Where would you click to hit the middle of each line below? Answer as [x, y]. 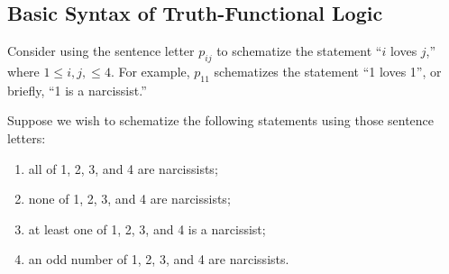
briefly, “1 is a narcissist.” [77, 90]
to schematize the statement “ [299, 51]
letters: [27, 137]
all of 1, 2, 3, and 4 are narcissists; [123, 168]
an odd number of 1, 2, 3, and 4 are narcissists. [159, 259]
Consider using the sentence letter [101, 51]
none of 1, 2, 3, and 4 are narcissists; [129, 199]
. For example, [150, 71]
